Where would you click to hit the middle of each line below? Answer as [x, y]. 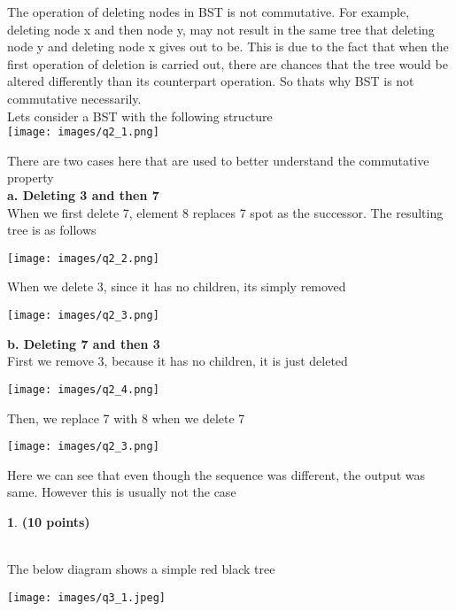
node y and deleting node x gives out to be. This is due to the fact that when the [228, 46]
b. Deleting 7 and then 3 [84, 343]
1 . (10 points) [49, 521]
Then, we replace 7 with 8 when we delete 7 [126, 418]
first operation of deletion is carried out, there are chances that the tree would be [228, 63]
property [31, 178]
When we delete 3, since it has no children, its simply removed [177, 286]
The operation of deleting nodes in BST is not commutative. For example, [209, 12]
